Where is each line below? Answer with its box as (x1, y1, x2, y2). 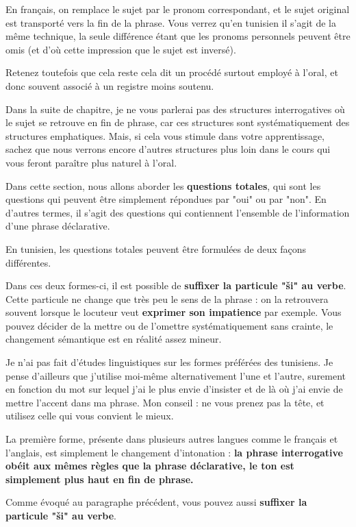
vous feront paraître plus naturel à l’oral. (5, 155, 177, 169)
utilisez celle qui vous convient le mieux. (5, 408, 174, 423)
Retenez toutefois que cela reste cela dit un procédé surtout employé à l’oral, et (5, 65, 338, 79)
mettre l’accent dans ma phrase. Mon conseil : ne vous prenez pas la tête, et (5, 395, 325, 409)
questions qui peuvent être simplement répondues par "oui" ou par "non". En (5, 192, 327, 206)
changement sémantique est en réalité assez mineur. (5, 332, 222, 346)
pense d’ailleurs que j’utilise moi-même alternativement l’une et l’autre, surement (5, 368, 346, 382)
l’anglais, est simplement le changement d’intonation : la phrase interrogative (5, 445, 343, 459)
